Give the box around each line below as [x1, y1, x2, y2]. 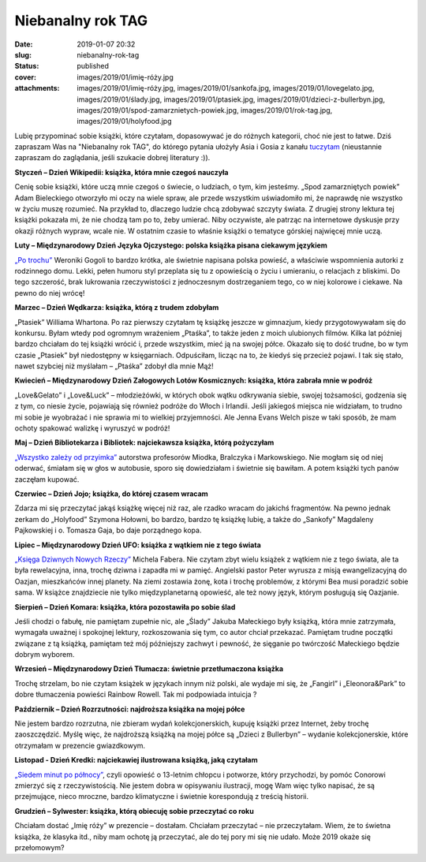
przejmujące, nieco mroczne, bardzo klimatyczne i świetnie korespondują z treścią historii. [14, 792, 309, 801]
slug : [14, 50, 32, 59]
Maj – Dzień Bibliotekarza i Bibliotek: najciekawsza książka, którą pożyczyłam [14, 438, 275, 447]
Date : [14, 39, 33, 49]
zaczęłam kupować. [14, 474, 80, 484]
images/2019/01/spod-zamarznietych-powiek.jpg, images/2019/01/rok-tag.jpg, [77, 105, 333, 114]
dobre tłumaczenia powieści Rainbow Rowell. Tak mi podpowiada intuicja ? [14, 690, 257, 700]
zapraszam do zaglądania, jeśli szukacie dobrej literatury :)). [14, 153, 211, 162]
